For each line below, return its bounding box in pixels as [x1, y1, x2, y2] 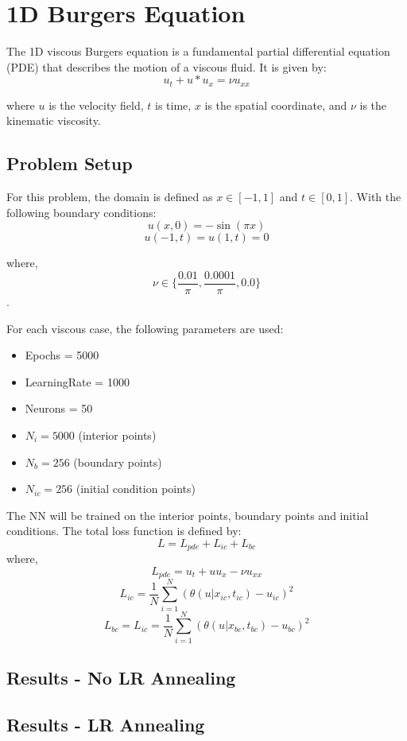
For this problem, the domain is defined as [6, 188, 213, 205]
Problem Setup [6, 151, 133, 176]
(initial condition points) [76, 480, 196, 497]
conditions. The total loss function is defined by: [6, 522, 242, 539]
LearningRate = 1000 [25, 373, 130, 390]
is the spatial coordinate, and [204, 96, 347, 113]
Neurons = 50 [25, 400, 93, 417]
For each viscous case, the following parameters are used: [6, 320, 284, 336]
